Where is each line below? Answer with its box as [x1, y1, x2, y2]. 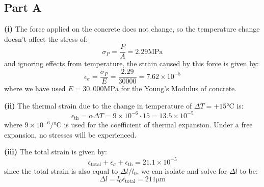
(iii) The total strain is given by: [4, 146, 107, 157]
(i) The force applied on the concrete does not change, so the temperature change [4, 23, 260, 34]
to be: [240, 165, 258, 176]
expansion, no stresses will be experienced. [4, 129, 137, 140]
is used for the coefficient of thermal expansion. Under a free [64, 119, 253, 130]
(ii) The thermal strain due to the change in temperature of [4, 100, 192, 111]
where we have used [4, 83, 66, 94]
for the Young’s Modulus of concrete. [121, 83, 237, 94]
